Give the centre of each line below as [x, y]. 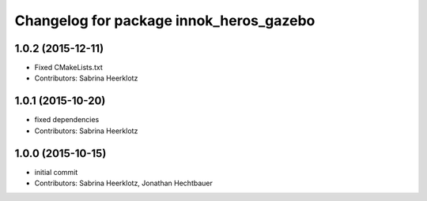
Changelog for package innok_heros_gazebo [165, 20]
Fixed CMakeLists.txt [68, 68]
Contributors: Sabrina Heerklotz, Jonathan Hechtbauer [123, 183]
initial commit [56, 172]
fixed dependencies [67, 120]
